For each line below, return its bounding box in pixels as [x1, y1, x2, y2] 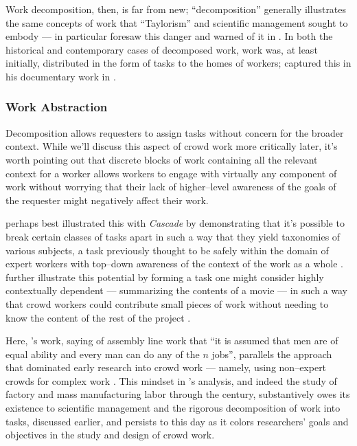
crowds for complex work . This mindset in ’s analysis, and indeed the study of [5, 373, 337, 388]
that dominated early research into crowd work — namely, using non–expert [5, 360, 327, 375]
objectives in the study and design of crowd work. [5, 427, 215, 442]
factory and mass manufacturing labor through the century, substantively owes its [5, 387, 350, 401]
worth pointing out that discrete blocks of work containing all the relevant [5, 152, 318, 166]
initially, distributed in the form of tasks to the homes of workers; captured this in [5, 56, 352, 70]
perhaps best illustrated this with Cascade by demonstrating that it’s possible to [5, 216, 345, 230]
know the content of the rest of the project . [5, 310, 191, 324]
